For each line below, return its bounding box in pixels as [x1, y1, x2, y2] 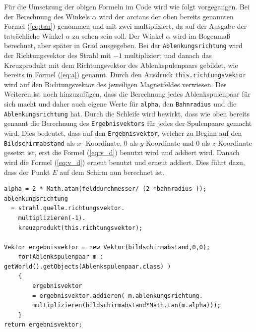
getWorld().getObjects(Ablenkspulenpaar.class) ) [4, 263, 171, 270]
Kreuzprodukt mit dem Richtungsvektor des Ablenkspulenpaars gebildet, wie [4, 59, 238, 70]
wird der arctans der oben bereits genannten [99, 11, 234, 21]
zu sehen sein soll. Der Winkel [72, 30, 164, 41]
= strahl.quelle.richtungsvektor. [11, 205, 125, 212]
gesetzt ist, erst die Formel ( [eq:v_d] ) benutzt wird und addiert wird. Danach [4, 147, 240, 158]
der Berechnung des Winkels [4, 11, 90, 21]
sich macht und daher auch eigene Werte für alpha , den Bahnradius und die [4, 99, 237, 109]
